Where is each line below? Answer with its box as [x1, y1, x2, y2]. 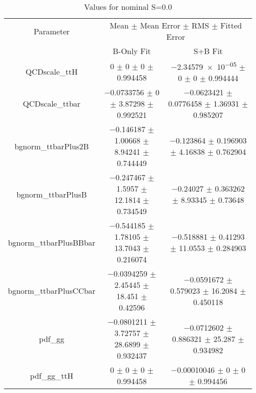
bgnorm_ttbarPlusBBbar [8, 236, 96, 248]
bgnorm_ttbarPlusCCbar [8, 284, 96, 296]
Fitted [220, 20, 242, 31]
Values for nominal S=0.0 [84, 1, 172, 12]
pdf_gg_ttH [30, 369, 73, 381]
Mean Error [140, 20, 181, 31]
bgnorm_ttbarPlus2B [14, 140, 89, 152]
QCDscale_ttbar [23, 98, 81, 110]
